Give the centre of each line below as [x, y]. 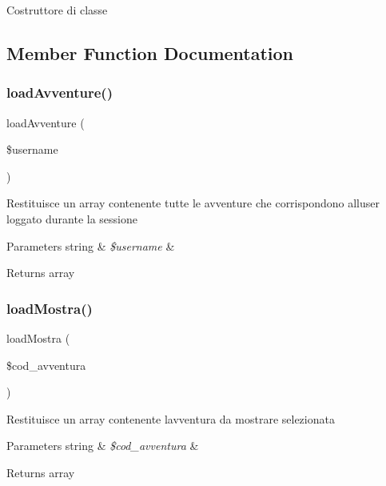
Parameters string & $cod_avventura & [103, 446]
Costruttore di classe [57, 10]
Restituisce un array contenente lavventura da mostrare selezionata [171, 418]
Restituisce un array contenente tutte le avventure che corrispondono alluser [193, 203]
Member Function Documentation [150, 52]
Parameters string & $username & [91, 245]
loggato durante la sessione [72, 218]
